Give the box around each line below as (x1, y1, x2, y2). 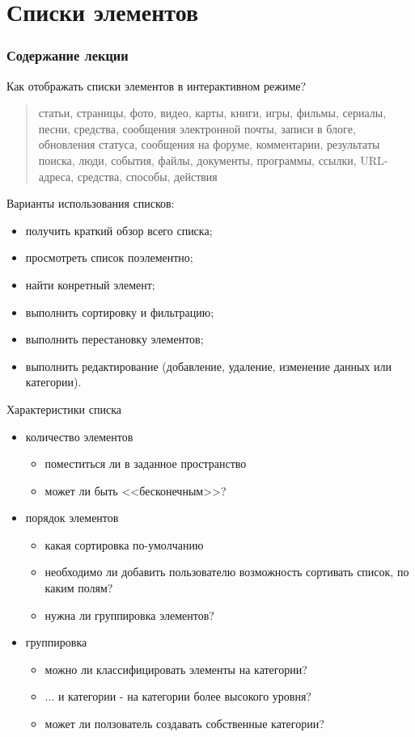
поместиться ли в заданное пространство (44, 455, 247, 472)
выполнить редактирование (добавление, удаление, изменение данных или (25, 357, 392, 374)
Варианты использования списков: (6, 195, 175, 212)
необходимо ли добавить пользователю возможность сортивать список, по (44, 563, 409, 580)
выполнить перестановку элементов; (25, 331, 204, 347)
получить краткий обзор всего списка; (25, 221, 213, 238)
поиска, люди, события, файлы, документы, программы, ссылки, (38, 151, 357, 168)
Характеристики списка (6, 400, 121, 417)
